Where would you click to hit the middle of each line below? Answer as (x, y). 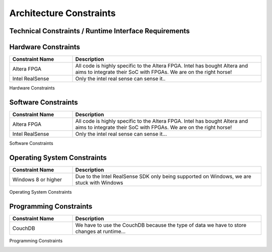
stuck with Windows (99, 183)
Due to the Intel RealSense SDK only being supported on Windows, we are (163, 176)
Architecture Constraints (62, 13)
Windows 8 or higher (37, 180)
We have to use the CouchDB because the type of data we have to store (161, 225)
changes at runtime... (100, 231)
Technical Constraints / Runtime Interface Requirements (99, 31)
